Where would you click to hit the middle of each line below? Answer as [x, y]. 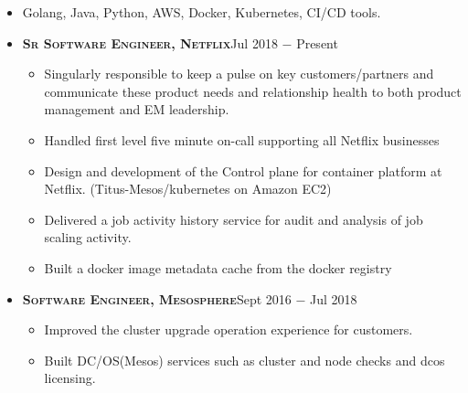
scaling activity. [88, 237]
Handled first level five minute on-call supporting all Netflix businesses [242, 139]
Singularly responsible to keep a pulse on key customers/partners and [239, 74]
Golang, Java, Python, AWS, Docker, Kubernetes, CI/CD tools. [202, 12]
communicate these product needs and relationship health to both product [253, 91]
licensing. [70, 378]
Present [317, 42]
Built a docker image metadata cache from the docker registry [218, 267]
